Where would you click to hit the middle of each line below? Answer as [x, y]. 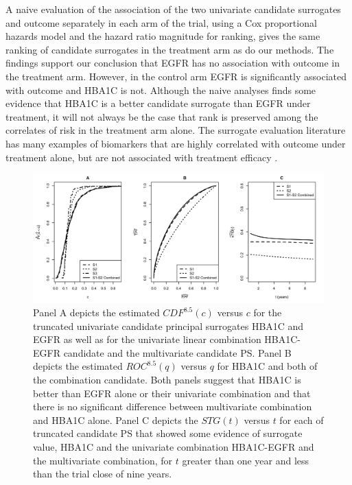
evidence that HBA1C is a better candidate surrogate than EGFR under [158, 103]
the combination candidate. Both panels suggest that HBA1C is [167, 380]
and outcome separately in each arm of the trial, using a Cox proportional [161, 22]
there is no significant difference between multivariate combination [173, 406]
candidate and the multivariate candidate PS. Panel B [177, 352]
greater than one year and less [246, 460]
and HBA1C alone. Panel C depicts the [116, 419]
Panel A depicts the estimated [96, 312]
